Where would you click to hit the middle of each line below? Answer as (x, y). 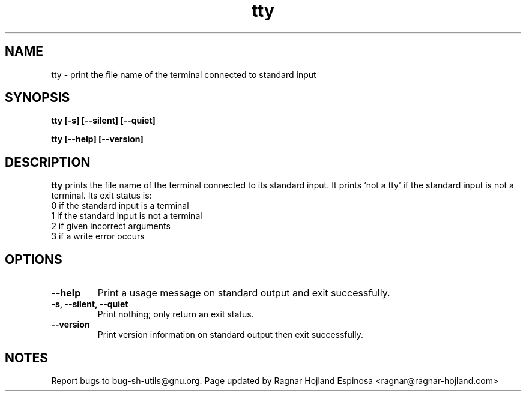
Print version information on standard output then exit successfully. (230, 335)
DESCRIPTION (48, 162)
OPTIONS (34, 259)
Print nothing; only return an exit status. (176, 314)
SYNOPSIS (38, 98)
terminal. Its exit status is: (101, 196)
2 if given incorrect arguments (111, 226)
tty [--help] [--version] (97, 139)
